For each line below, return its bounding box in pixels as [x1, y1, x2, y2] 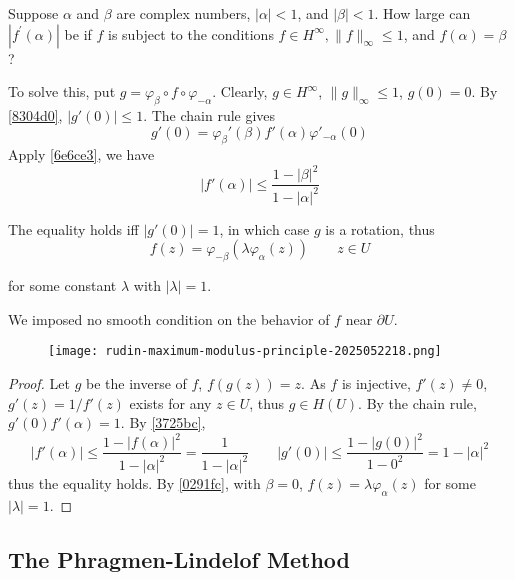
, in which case [219, 218, 310, 239]
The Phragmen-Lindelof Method [8, 543, 350, 574]
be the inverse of [85, 373, 187, 394]
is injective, [341, 373, 411, 394]
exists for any [129, 392, 212, 413]
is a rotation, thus [325, 218, 435, 239]
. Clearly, [212, 81, 268, 102]
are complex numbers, [116, 3, 251, 23]
